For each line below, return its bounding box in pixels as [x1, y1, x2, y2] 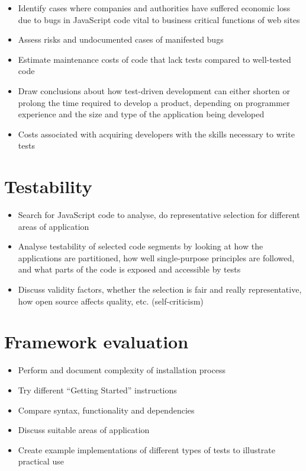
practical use [18, 455, 64, 467]
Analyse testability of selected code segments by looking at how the [18, 240, 263, 252]
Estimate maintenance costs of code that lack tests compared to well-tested [18, 53, 291, 65]
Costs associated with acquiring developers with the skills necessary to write [18, 127, 295, 140]
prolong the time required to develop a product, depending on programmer [18, 96, 290, 108]
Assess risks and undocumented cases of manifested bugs [18, 33, 224, 46]
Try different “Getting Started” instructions [18, 383, 177, 396]
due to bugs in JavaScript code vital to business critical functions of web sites [18, 13, 300, 25]
